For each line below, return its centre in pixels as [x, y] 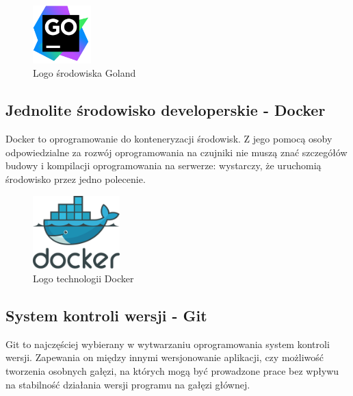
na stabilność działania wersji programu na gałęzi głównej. [128, 384]
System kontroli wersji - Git [106, 315]
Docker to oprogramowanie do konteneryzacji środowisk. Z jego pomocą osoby [169, 139]
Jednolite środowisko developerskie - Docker [166, 110]
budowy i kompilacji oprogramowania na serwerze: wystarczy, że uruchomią [164, 165]
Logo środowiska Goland [84, 73]
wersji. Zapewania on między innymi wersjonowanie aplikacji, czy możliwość [165, 357]
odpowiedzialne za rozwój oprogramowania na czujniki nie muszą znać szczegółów [176, 152]
